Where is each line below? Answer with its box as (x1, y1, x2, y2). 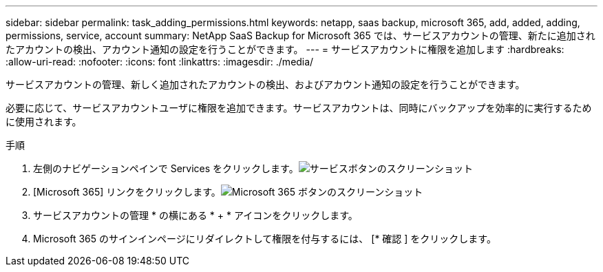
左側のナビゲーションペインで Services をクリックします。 (33, 163, 299, 174)
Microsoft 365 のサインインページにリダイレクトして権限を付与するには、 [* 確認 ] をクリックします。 (33, 233, 496, 244)
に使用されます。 (6, 116, 82, 127)
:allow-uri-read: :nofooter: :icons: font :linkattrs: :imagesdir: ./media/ (6, 56, 314, 67)
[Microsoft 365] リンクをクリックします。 (33, 186, 221, 198)
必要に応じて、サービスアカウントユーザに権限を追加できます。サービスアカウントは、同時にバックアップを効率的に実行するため (6, 102, 592, 114)
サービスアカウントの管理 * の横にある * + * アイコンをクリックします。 (33, 209, 358, 221)
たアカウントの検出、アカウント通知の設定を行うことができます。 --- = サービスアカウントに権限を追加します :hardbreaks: (6, 43, 564, 55)
